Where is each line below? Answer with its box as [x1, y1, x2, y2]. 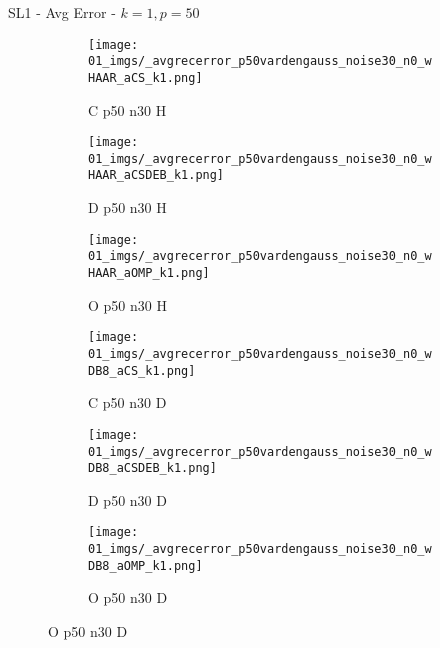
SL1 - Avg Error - [8, 2, 116, 22]
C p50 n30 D [88, 392, 167, 413]
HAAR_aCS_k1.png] [88, 70, 203, 85]
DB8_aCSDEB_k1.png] [88, 461, 217, 476]
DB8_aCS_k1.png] [88, 363, 196, 378]
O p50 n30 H [88, 294, 167, 315]
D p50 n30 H [88, 197, 167, 218]
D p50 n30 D [88, 489, 167, 510]
